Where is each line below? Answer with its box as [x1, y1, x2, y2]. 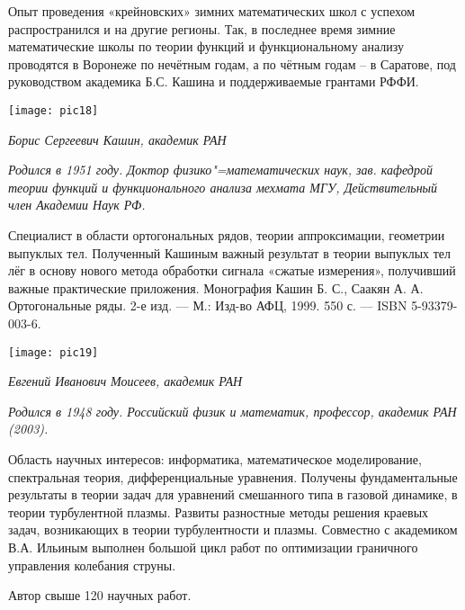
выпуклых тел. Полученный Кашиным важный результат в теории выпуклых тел [8, 243, 452, 262]
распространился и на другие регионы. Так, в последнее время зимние [8, 19, 396, 38]
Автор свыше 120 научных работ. [8, 586, 192, 605]
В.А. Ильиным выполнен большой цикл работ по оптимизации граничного [8, 537, 418, 556]
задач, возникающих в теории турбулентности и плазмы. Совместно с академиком [8, 520, 458, 539]
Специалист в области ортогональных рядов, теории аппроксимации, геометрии [8, 226, 445, 244]
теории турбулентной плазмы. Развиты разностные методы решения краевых [8, 502, 429, 521]
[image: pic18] [8, 103, 99, 117]
